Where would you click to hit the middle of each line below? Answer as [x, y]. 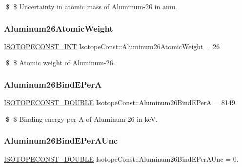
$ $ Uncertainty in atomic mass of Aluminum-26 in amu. [91, 6]
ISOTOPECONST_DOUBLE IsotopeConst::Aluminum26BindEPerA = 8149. [121, 102]
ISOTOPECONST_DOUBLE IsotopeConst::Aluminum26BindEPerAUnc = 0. [121, 158]
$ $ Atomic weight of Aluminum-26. [60, 63]
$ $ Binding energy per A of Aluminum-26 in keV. [81, 119]
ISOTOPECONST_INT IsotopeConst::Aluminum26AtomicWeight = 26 [112, 46]
